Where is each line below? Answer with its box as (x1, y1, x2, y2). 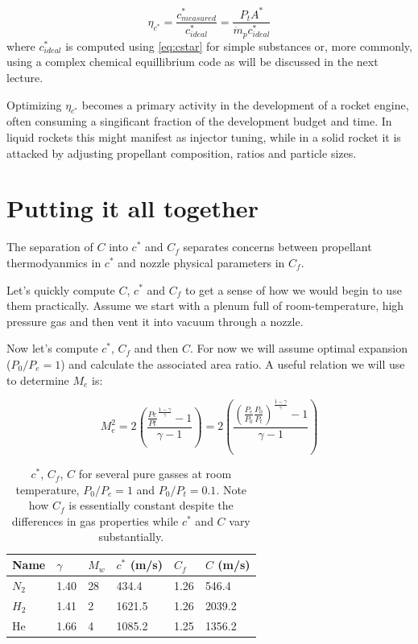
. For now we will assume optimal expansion (190, 340, 408, 357)
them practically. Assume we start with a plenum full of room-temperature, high (6, 297, 404, 314)
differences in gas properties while (11, 512, 179, 529)
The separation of (6, 238, 93, 255)
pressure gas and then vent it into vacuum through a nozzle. (6, 312, 304, 329)
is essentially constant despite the (68, 497, 234, 514)
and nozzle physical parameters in (118, 254, 285, 270)
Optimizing (6, 96, 62, 113)
